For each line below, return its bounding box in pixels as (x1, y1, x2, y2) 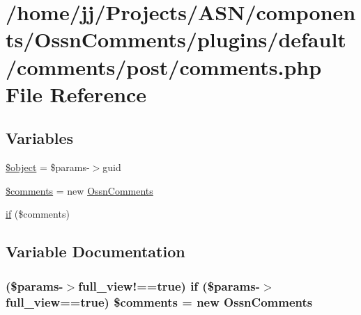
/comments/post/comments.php (6, 52, 322, 81)
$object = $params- (6, 160, 90, 175)
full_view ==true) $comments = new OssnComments (6, 293, 313, 310)
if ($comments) (6, 207, 70, 221)
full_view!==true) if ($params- (78, 277, 260, 294)
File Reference (6, 79, 147, 108)
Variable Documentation (6, 241, 185, 262)
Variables (6, 127, 74, 149)
